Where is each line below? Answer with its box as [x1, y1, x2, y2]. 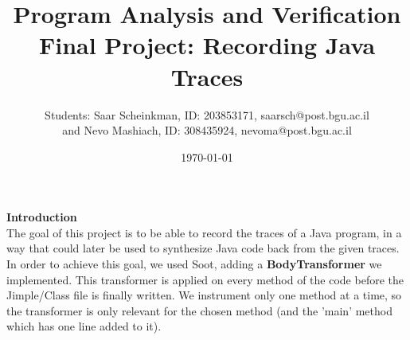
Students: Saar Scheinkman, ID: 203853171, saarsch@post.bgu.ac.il [45, 106, 369, 123]
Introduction [6, 209, 77, 225]
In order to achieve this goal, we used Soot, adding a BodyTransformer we [6, 256, 382, 272]
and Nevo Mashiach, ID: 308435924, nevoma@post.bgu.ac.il [62, 122, 352, 139]
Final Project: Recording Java [38, 29, 376, 61]
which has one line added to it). [6, 318, 162, 334]
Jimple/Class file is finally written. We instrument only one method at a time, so [6, 287, 402, 303]
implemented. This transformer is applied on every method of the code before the [6, 271, 404, 287]
